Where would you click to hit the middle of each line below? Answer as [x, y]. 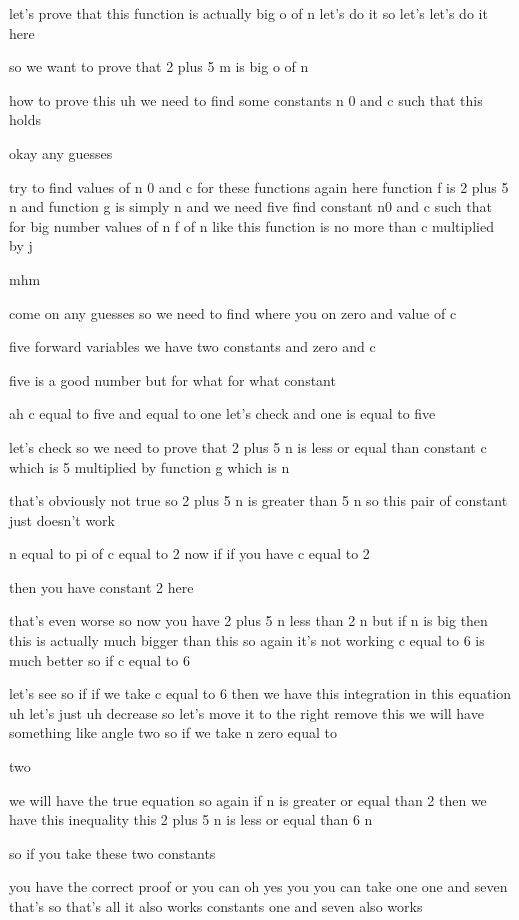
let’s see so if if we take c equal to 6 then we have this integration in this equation [260, 693]
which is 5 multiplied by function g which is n [149, 466]
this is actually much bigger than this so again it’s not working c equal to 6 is [247, 640]
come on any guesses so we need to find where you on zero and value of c [233, 312]
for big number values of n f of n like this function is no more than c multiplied [251, 225]
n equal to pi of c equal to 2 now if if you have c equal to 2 [189, 553]
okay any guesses [61, 152]
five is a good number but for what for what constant [172, 379]
